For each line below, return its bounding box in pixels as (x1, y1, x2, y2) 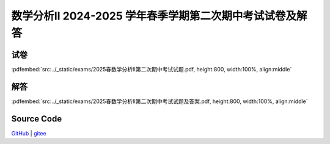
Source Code (11, 113, 62, 124)
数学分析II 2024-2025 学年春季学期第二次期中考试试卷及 (11, 9, 296, 23)
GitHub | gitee (11, 129, 46, 137)
